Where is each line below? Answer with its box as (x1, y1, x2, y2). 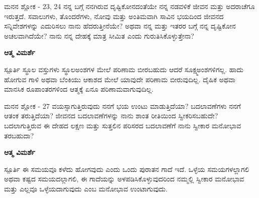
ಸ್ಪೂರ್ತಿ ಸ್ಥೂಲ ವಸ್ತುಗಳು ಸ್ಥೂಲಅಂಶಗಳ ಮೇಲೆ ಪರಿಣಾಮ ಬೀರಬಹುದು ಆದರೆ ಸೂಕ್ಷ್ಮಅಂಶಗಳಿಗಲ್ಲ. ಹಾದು (4, 64, 243, 74)
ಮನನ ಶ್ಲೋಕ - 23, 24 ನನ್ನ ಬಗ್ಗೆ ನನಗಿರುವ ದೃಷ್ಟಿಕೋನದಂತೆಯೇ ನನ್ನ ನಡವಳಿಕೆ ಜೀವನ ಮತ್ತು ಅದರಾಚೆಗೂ (4, 1, 255, 11)
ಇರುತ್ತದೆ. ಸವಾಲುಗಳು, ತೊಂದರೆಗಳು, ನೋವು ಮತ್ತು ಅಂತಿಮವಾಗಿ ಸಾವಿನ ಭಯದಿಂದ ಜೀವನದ (4, 11, 224, 21)
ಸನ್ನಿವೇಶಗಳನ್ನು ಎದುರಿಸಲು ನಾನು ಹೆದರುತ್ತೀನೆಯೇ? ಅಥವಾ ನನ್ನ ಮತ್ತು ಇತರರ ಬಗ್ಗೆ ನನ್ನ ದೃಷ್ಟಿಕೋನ (4, 21, 236, 31)
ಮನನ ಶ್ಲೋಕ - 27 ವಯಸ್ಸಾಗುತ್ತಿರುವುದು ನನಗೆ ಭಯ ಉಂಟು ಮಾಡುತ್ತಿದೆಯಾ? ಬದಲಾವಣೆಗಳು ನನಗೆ (4, 100, 241, 111)
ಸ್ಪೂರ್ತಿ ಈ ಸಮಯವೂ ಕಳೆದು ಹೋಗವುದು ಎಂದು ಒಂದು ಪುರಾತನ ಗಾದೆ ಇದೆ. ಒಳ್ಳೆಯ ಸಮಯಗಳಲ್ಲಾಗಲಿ (4, 163, 249, 174)
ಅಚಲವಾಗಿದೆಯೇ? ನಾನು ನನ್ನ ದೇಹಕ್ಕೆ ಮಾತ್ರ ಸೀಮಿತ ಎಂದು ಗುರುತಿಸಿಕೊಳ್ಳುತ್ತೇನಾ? (4, 30, 194, 41)
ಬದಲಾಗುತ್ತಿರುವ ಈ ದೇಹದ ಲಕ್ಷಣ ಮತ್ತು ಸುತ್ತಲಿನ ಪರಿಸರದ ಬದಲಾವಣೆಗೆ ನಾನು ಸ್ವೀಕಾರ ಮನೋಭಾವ (4, 120, 241, 130)
